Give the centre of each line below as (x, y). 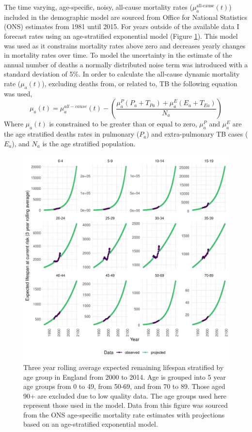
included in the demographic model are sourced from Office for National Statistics (126, 17)
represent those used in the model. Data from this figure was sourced (126, 405)
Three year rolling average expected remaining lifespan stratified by (124, 367)
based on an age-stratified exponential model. (91, 424)
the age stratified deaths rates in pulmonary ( (72, 134)
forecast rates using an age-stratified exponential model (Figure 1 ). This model (121, 36)
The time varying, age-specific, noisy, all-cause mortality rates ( (98, 7)
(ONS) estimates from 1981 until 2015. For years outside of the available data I (122, 26)
